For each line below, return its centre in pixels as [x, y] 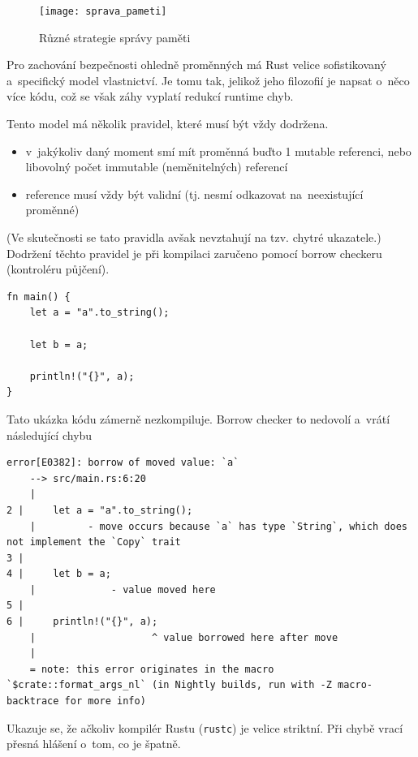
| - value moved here [123, 589]
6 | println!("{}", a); [82, 622]
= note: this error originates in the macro [152, 669]
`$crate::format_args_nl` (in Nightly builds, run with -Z [169, 685]
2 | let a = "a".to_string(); [100, 510]
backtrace [33, 701]
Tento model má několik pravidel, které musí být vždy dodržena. [168, 124]
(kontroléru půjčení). [58, 269]
